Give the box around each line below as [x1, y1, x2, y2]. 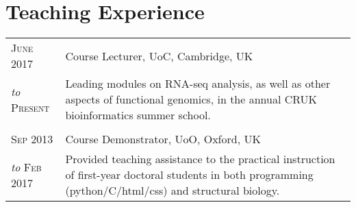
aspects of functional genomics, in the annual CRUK [65, 91, 318, 108]
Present [11, 99, 50, 115]
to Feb [11, 158, 42, 175]
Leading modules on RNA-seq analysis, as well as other [65, 75, 331, 92]
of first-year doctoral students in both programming [65, 167, 314, 183]
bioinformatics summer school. [65, 107, 211, 123]
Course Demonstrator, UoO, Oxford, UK [65, 131, 261, 147]
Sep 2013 [11, 131, 53, 147]
